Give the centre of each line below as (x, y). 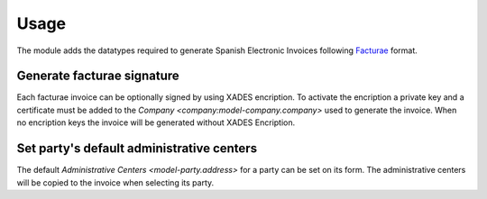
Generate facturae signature (98, 76)
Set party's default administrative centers (137, 149)
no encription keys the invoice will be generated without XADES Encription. (156, 122)
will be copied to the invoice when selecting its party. (115, 182)
